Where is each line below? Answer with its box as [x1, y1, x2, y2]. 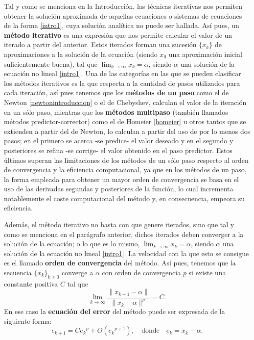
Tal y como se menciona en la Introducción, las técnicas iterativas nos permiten [4, 1, 242, 11]
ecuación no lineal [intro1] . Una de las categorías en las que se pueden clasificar [4, 68, 241, 78]
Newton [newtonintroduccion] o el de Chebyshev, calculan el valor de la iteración [4, 97, 247, 107]
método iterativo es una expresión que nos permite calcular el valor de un [4, 29, 232, 40]
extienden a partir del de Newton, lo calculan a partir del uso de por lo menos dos [4, 126, 251, 136]
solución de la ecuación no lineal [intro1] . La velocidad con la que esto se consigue [4, 248, 249, 258]
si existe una [188, 267, 226, 278]
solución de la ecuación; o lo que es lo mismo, [4, 238, 140, 249]
